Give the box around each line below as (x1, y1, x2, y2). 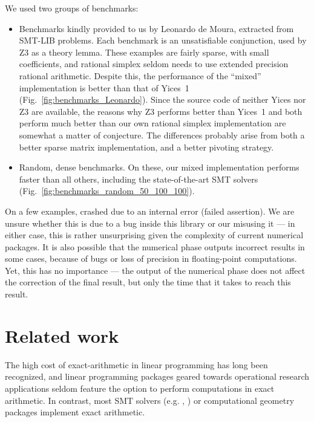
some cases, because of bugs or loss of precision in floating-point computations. (5, 252, 297, 265)
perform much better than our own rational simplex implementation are (19, 117, 286, 129)
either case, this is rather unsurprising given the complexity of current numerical (5, 229, 304, 241)
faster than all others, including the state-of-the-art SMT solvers (19, 172, 258, 185)
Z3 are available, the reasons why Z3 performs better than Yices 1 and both (19, 105, 303, 117)
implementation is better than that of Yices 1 (19, 81, 189, 94)
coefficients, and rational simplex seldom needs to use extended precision (19, 57, 289, 70)
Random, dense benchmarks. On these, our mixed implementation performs (19, 161, 299, 174)
